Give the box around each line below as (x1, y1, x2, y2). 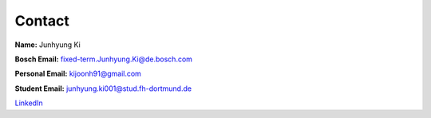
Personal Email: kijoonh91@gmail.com (14, 69, 141, 79)
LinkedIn (14, 98, 43, 108)
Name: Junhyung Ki (14, 40, 81, 49)
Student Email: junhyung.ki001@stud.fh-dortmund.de (14, 84, 192, 93)
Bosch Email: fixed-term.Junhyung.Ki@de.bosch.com (14, 54, 193, 64)
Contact (14, 12, 69, 29)
